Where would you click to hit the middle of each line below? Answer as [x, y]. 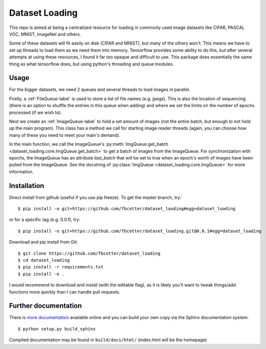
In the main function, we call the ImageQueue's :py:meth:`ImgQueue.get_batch [89, 144]
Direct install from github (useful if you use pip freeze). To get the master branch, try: [95, 197]
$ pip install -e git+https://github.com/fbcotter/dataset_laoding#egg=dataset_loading [127, 209]
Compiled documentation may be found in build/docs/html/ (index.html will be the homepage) [108, 340]
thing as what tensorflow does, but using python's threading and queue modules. [91, 64]
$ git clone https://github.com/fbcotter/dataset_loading [89, 253]
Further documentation [45, 306]
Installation [27, 186]
